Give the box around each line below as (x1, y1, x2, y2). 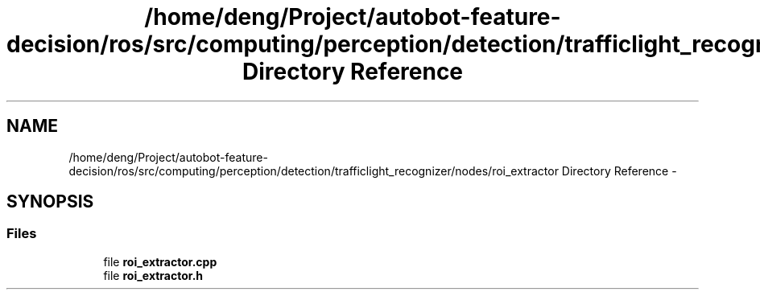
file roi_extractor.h (103, 268, 204, 282)
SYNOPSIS (6, 191, 94, 212)
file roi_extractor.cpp (103, 254, 217, 269)
